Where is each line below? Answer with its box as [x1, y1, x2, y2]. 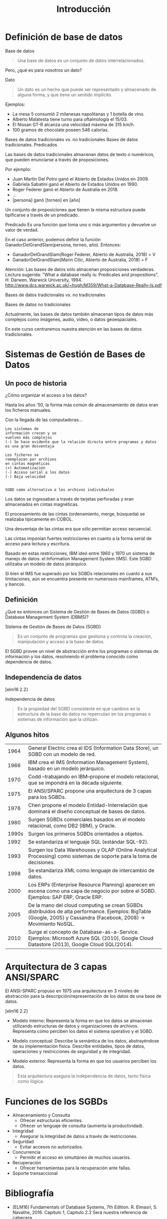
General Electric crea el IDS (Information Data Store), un [28, 745, 159, 752]
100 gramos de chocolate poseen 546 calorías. [12, 127, 109, 133]
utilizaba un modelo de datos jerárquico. [5, 561, 88, 567]
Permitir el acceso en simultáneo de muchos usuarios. [19, 1154, 131, 1160]
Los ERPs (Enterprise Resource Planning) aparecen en [28, 881, 155, 888]
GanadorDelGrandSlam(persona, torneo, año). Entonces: [5, 242, 121, 248]
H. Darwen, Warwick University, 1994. [5, 277, 83, 283]
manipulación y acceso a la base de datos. [17, 638, 105, 644]
